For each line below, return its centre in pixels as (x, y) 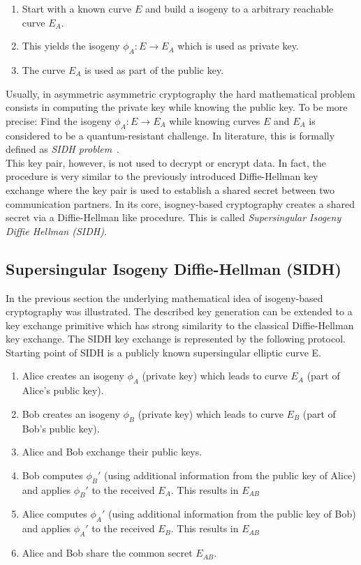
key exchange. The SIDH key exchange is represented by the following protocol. (176, 339)
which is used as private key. (238, 46)
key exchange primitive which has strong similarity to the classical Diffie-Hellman (180, 325)
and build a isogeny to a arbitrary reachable (239, 8)
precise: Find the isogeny (59, 120)
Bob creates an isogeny (71, 413)
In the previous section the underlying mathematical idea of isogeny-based (164, 297)
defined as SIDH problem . (63, 149)
